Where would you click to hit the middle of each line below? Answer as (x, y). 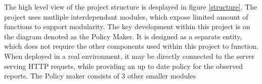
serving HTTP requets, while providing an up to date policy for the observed (123, 66)
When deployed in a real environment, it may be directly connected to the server (129, 56)
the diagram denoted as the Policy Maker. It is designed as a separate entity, (123, 36)
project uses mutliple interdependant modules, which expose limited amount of (126, 16)
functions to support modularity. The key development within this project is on (127, 26)
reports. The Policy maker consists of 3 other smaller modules (100, 76)
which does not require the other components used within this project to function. (131, 46)
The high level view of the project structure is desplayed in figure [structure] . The (131, 7)
